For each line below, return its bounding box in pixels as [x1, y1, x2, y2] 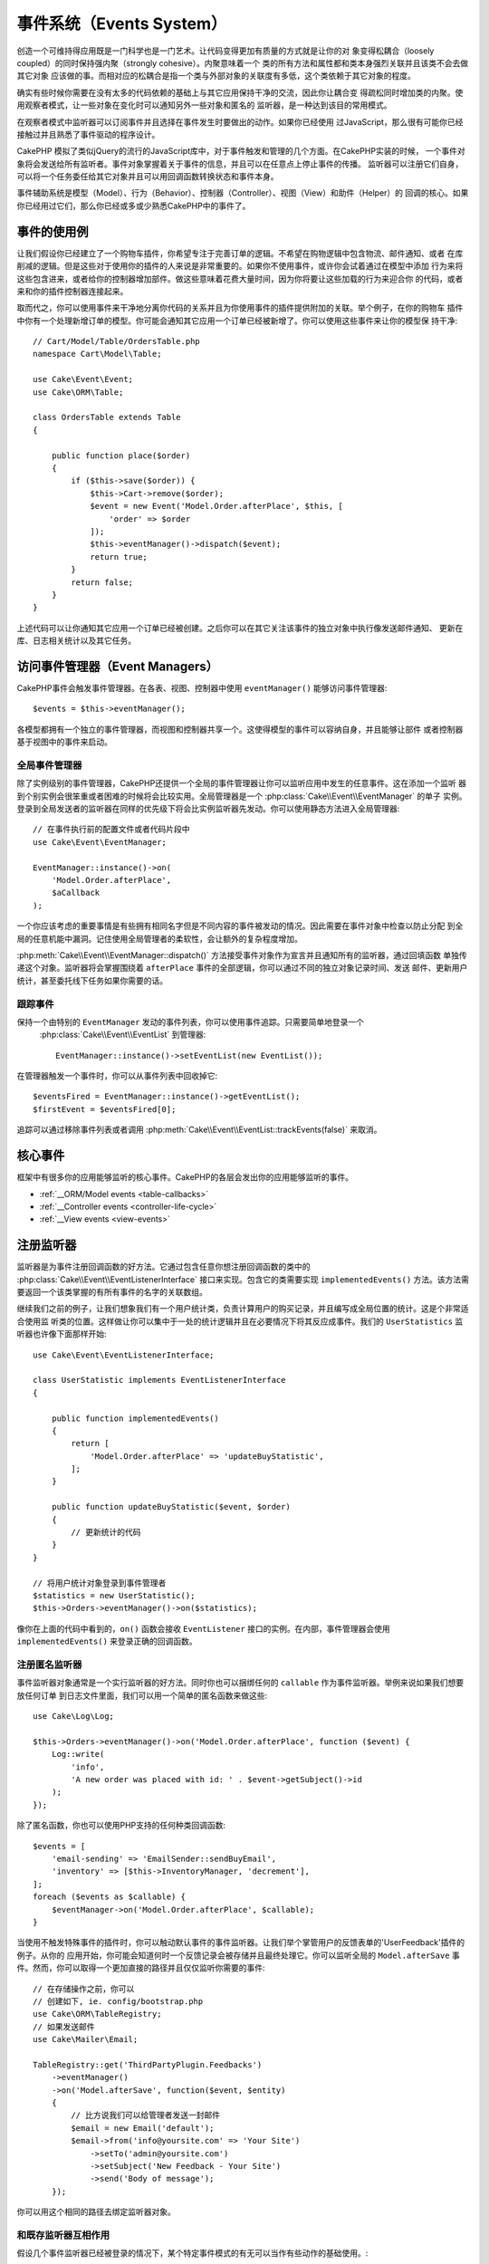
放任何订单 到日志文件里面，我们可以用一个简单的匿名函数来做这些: [16, 1690, 267, 1701]
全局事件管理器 [16, 759, 82, 772]
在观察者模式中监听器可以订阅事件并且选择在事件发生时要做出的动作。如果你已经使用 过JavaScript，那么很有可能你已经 [16, 116, 464, 127]
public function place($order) [51, 450, 191, 461]
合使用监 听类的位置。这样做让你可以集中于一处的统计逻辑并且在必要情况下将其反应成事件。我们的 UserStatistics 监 [16, 1316, 464, 1327]
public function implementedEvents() [51, 1413, 219, 1424]
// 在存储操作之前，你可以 [33, 1983, 135, 1994]
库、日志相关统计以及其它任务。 [16, 635, 136, 647]
